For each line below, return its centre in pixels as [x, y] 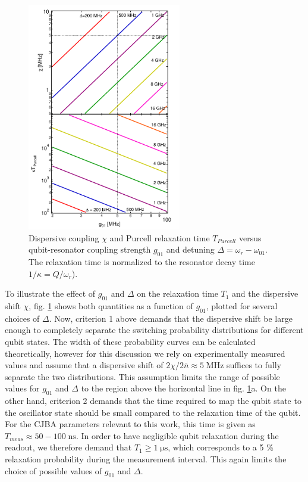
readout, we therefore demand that [68, 447]
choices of [22, 318]
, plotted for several [242, 305]
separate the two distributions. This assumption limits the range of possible [142, 376]
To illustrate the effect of [50, 293]
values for [22, 388]
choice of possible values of [54, 470]
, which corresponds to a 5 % [221, 447]
